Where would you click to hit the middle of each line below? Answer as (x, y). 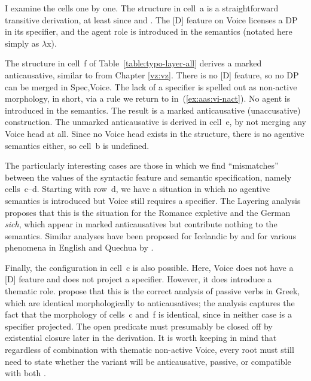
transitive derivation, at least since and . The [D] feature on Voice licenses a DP (151, 19)
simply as (22, 43)
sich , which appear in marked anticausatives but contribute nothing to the (141, 224)
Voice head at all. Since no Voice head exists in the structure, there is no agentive (155, 133)
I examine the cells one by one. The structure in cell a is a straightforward (142, 8)
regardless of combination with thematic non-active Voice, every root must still (150, 350)
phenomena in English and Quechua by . (79, 247)
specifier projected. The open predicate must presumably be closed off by (139, 326)
